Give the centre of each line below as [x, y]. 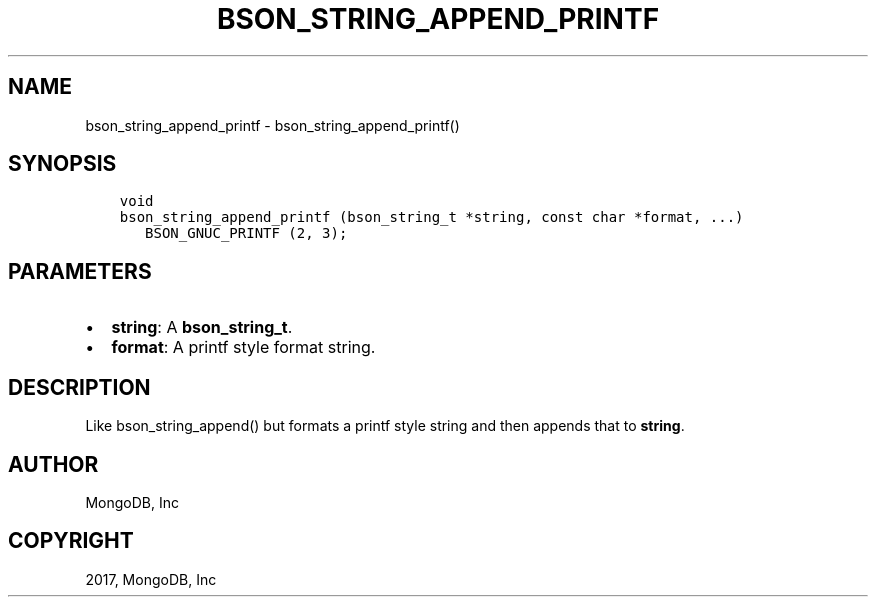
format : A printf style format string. [243, 347]
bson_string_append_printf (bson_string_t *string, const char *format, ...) [431, 217]
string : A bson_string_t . [202, 327]
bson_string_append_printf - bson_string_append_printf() [272, 125]
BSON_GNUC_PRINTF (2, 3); [246, 233]
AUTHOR [53, 464]
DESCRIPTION [79, 387]
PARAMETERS [80, 271]
